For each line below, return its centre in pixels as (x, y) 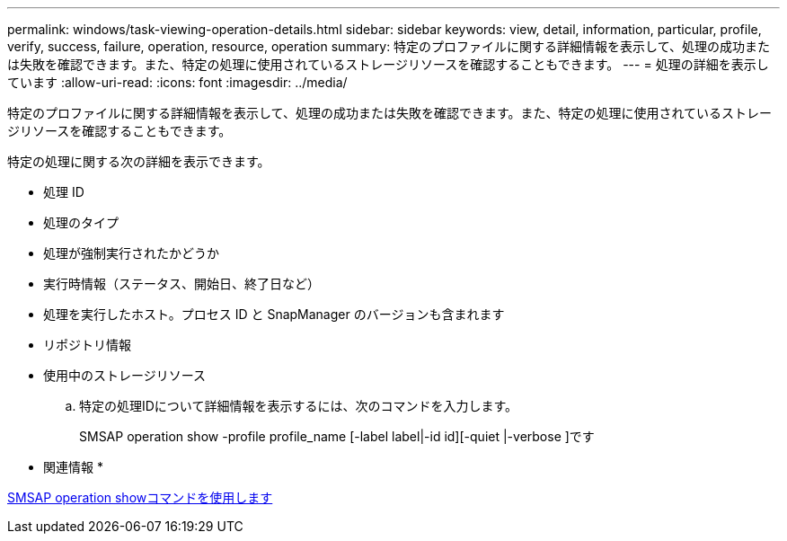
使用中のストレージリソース (125, 375)
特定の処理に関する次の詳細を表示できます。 (139, 161)
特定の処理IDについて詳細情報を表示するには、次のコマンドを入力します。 (299, 406)
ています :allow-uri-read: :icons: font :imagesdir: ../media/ (177, 82)
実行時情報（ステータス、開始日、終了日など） (181, 284)
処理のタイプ (81, 222)
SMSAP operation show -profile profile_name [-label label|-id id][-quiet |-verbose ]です (337, 436)
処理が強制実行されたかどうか (131, 253)
